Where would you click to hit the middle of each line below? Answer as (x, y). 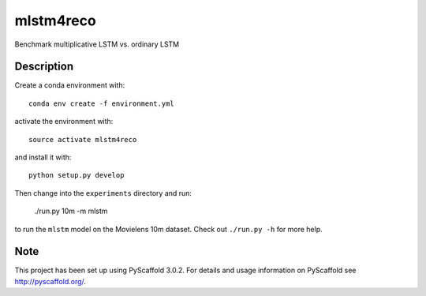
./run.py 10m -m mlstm (71, 211)
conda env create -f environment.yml (102, 103)
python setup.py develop (77, 175)
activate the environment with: (64, 122)
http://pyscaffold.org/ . (50, 281)
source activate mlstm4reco (83, 139)
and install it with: (43, 157)
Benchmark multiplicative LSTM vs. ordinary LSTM (97, 44)
